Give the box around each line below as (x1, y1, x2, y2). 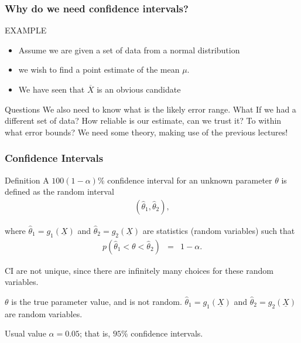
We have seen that (18, 83, 85, 95)
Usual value (5, 327, 46, 339)
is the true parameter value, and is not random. (11, 295, 182, 307)
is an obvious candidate (97, 83, 181, 95)
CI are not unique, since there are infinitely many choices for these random (5, 264, 273, 276)
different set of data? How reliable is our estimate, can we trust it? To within (5, 114, 282, 127)
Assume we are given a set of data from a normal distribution (18, 43, 240, 56)
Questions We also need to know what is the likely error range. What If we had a (5, 103, 296, 115)
